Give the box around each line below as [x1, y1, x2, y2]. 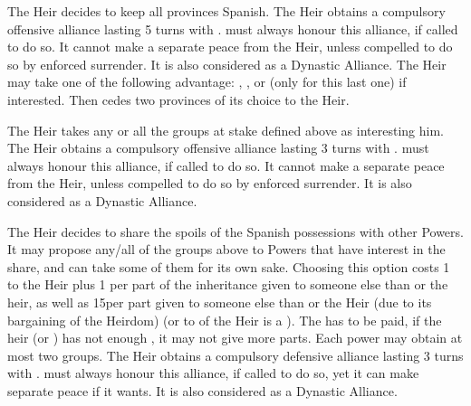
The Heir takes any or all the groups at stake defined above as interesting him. [7, 120, 444, 139]
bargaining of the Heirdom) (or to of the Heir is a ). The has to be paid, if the [7, 310, 442, 329]
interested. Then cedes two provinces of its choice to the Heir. [7, 90, 350, 109]
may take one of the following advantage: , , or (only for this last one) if [7, 72, 407, 91]
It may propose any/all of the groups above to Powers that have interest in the [7, 240, 446, 259]
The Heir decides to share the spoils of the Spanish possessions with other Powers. [7, 222, 464, 241]
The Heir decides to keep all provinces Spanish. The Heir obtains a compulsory [7, 2, 446, 20]
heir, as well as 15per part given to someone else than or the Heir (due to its [7, 292, 432, 311]
